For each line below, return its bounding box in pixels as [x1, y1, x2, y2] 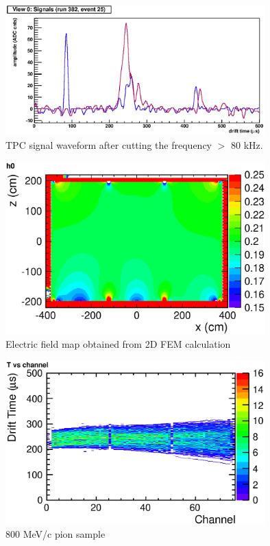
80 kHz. [230, 137, 263, 152]
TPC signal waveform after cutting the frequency [5, 137, 212, 152]
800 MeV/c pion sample [5, 527, 106, 541]
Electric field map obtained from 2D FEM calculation [5, 337, 231, 351]
